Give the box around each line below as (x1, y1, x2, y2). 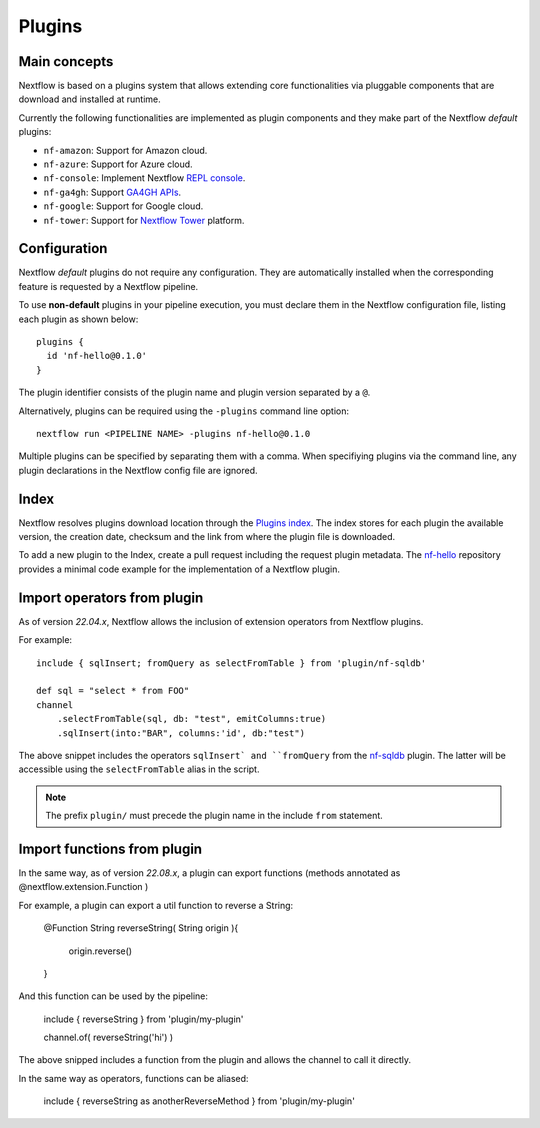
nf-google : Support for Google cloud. (43, 200, 204, 212)
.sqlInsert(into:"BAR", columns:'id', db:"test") (56, 727, 305, 739)
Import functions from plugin (18, 840, 203, 857)
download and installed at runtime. (18, 93, 162, 105)
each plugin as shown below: (18, 313, 139, 325)
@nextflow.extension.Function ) (18, 881, 149, 893)
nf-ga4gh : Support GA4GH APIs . (43, 186, 182, 198)
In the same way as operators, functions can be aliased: (18, 1072, 249, 1084)
